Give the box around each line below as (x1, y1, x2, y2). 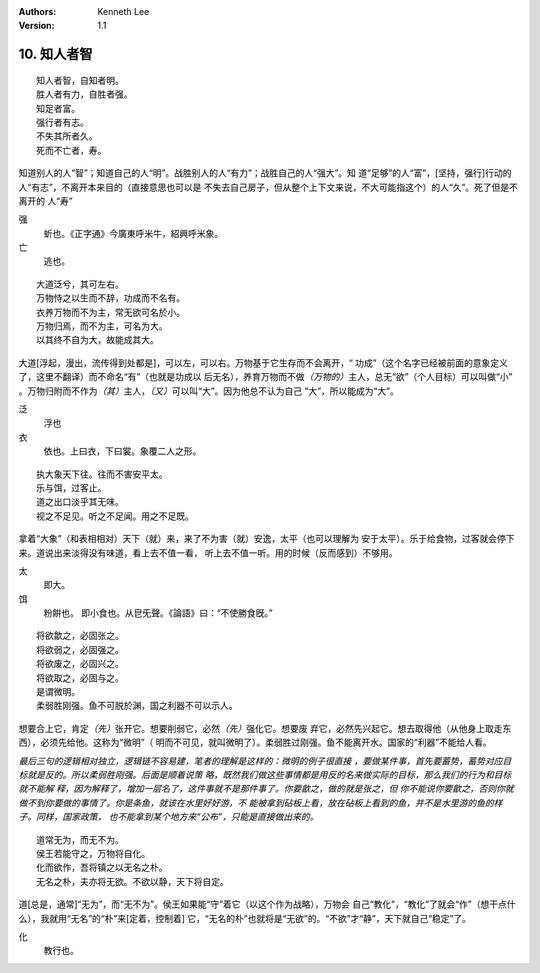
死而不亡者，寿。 (36, 145, 107, 156)
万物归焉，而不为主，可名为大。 (36, 321, 168, 332)
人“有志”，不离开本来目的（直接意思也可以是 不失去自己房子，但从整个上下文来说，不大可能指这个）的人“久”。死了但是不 (18, 181, 519, 193)
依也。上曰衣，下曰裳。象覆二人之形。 (43, 445, 202, 457)
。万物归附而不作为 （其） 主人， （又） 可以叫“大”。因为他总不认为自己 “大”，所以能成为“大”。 (18, 385, 399, 397)
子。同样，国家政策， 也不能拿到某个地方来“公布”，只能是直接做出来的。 (18, 811, 319, 823)
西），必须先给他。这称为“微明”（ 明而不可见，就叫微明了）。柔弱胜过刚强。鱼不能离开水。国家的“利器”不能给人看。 (18, 736, 492, 749)
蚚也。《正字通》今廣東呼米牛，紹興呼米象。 (43, 227, 224, 239)
